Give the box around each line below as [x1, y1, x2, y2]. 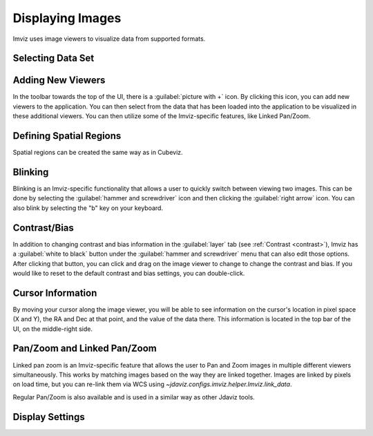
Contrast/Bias [12, 222, 74, 234]
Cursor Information [12, 287, 97, 298]
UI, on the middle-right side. [12, 325, 93, 333]
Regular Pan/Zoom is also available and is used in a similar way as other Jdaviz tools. [12, 392, 255, 401]
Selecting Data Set [12, 53, 95, 64]
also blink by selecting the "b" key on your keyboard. [12, 204, 164, 212]
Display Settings [12, 411, 86, 423]
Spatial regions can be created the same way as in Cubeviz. [12, 149, 183, 157]
